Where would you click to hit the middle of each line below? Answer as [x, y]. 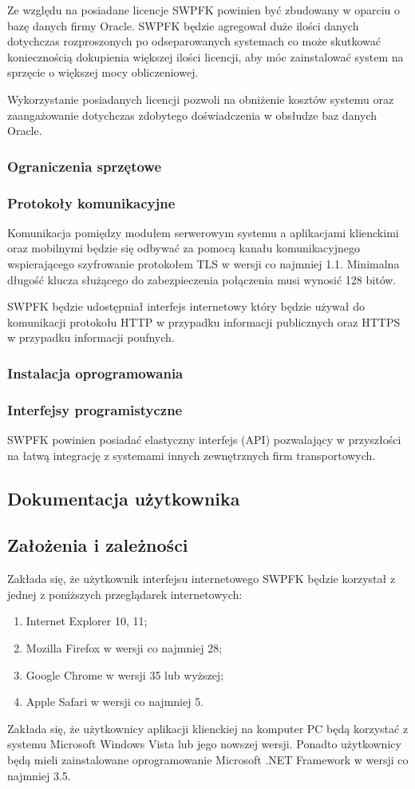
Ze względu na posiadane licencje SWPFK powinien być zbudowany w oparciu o [204, 10]
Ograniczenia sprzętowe [85, 166]
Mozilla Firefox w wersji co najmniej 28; [124, 647]
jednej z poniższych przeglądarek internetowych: [125, 594]
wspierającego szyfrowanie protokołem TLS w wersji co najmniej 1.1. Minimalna [204, 264]
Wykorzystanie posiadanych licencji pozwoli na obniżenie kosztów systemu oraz [201, 99]
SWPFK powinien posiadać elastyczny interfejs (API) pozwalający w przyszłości [204, 440]
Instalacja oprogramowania [95, 373]
